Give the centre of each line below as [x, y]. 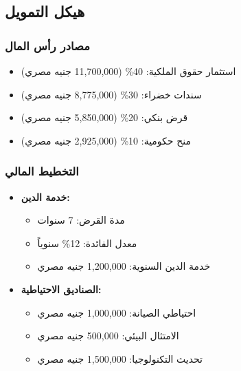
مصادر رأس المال [47, 45]
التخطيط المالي [42, 171]
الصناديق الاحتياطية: [61, 289]
